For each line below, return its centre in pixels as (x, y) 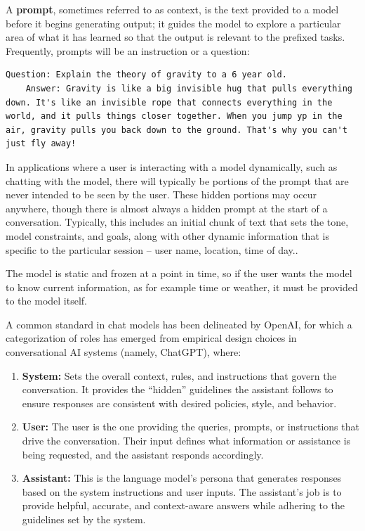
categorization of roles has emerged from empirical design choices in (151, 338)
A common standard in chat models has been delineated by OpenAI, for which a (179, 324)
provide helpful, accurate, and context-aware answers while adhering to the (184, 505)
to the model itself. (46, 301)
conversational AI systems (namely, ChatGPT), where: (124, 352)
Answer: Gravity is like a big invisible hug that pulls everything (189, 88)
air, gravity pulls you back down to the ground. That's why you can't (177, 130)
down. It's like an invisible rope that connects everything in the (169, 102)
